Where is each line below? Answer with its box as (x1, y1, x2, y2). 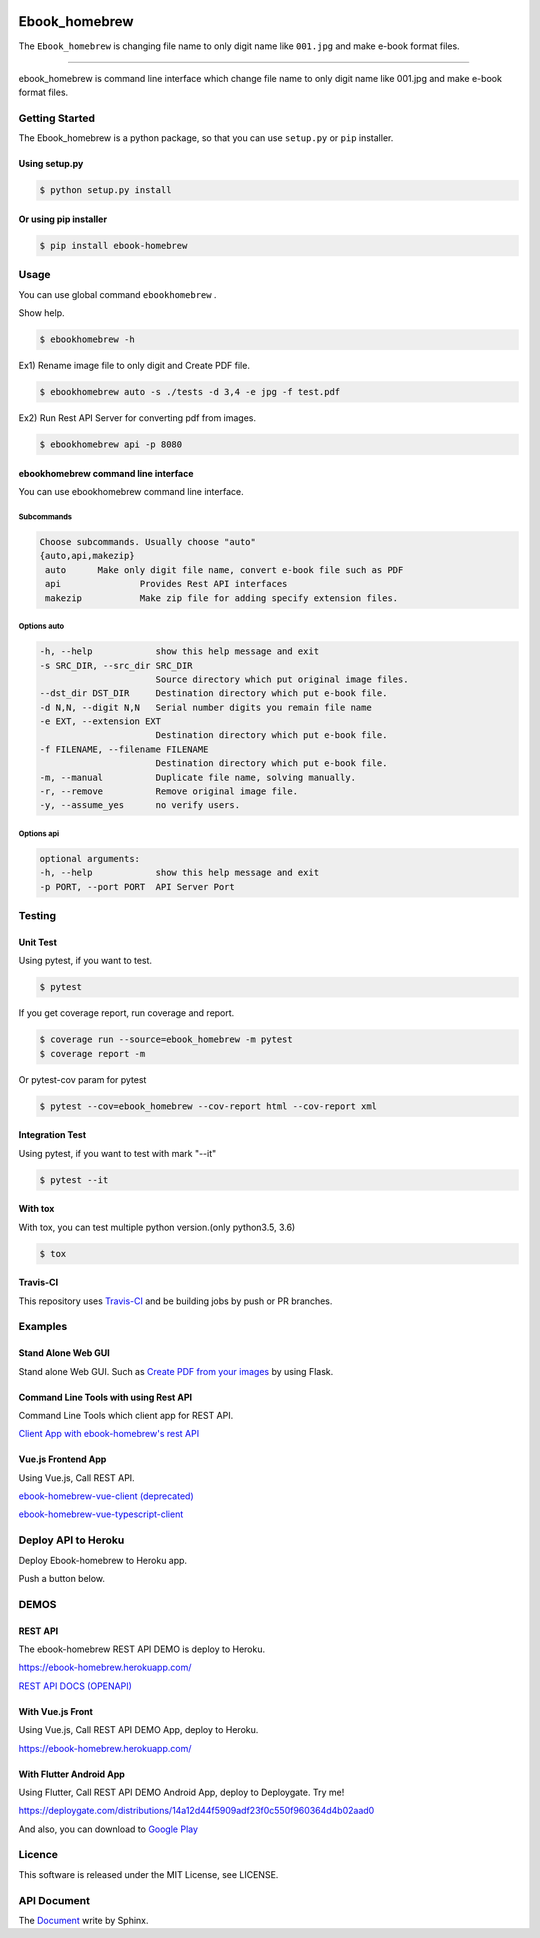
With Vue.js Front (18, 1705, 94, 1717)
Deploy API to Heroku (18, 1533, 125, 1547)
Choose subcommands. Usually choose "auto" (39, 536, 257, 547)
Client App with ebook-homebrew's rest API (18, 1428, 200, 1440)
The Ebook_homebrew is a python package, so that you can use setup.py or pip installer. (18, 132, 394, 144)
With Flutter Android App (18, 1768, 125, 1780)
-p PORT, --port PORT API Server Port (39, 881, 235, 892)
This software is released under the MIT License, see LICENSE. (18, 1868, 279, 1880)
